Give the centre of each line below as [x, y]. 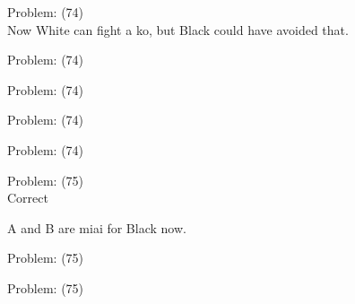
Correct [28, 198]
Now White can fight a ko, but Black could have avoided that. [178, 29]
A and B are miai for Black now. [97, 227]
